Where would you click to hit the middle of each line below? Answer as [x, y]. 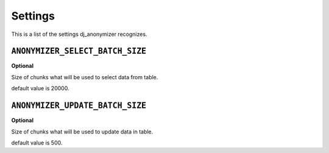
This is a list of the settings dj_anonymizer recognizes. [79, 34]
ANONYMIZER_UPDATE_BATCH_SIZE [79, 106]
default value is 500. [37, 143]
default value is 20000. [40, 88]
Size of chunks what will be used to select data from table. [85, 77]
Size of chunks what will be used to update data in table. [82, 132]
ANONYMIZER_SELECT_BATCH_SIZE [79, 51]
